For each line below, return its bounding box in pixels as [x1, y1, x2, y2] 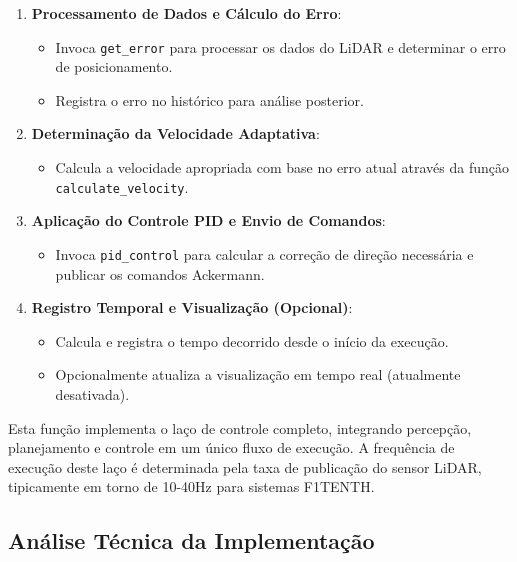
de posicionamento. [55, 56, 173, 77]
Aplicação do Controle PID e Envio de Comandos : [31, 210, 386, 231]
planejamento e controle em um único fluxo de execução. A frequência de [8, 437, 455, 458]
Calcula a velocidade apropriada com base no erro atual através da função [55, 157, 509, 178]
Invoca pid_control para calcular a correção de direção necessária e [55, 243, 474, 264]
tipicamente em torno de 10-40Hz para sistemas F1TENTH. [8, 476, 375, 497]
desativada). [55, 383, 130, 404]
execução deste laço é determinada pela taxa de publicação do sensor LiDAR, [8, 456, 482, 477]
